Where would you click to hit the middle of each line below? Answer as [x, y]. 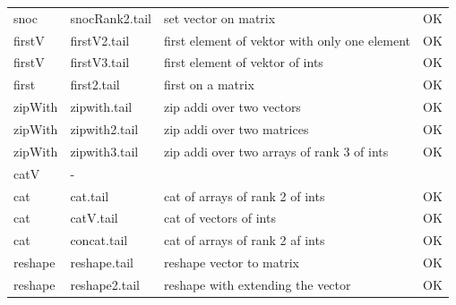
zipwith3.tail [104, 151]
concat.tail [99, 240]
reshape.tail [102, 263]
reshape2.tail [105, 284]
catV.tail [94, 218]
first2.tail [95, 85]
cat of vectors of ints [219, 218]
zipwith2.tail [104, 128]
